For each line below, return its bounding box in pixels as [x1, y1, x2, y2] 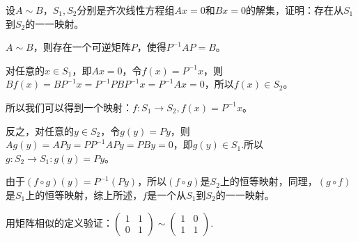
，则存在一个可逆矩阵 [33, 40, 131, 54]
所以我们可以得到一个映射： [6, 99, 132, 114]
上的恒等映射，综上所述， [25, 187, 143, 202]
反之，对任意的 [6, 123, 74, 138]
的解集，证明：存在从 [246, 3, 343, 17]
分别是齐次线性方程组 [77, 3, 175, 17]
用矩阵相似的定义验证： [6, 215, 113, 229]
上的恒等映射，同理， [219, 174, 318, 188]
